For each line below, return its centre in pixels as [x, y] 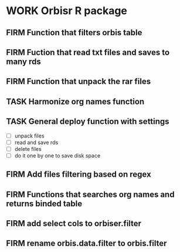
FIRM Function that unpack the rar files [79, 81]
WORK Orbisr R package [67, 11]
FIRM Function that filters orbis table [74, 33]
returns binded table [44, 204]
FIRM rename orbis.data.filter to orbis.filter [86, 243]
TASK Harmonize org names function [75, 101]
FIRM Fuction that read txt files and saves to [88, 52]
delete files [28, 149]
